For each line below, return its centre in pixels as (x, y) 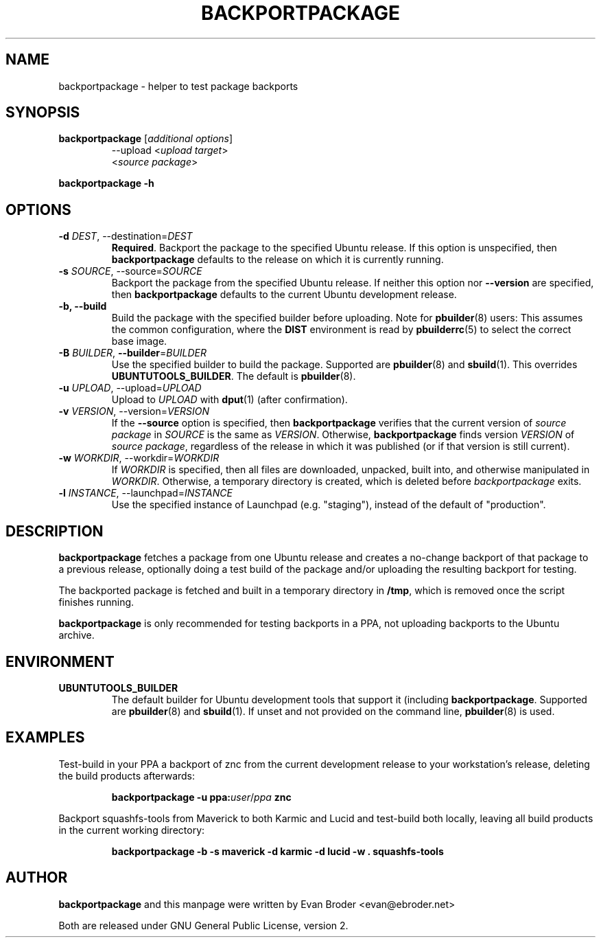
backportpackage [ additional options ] (146, 139)
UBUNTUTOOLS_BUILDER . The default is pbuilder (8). (234, 376)
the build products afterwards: (127, 775)
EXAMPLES (45, 738)
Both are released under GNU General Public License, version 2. (203, 925)
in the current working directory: (132, 830)
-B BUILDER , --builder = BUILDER (133, 353)
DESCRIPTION (55, 531)
